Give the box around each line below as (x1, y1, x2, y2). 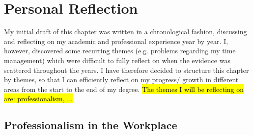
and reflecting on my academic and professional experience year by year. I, (4, 36, 228, 46)
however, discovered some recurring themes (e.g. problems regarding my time (4, 45, 236, 56)
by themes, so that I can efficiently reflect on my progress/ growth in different (4, 74, 239, 85)
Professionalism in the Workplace (4, 117, 177, 133)
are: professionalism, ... (4, 93, 73, 104)
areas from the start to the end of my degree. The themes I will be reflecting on (4, 84, 244, 94)
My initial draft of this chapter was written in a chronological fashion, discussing (4, 26, 247, 37)
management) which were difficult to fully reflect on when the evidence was (4, 55, 230, 65)
